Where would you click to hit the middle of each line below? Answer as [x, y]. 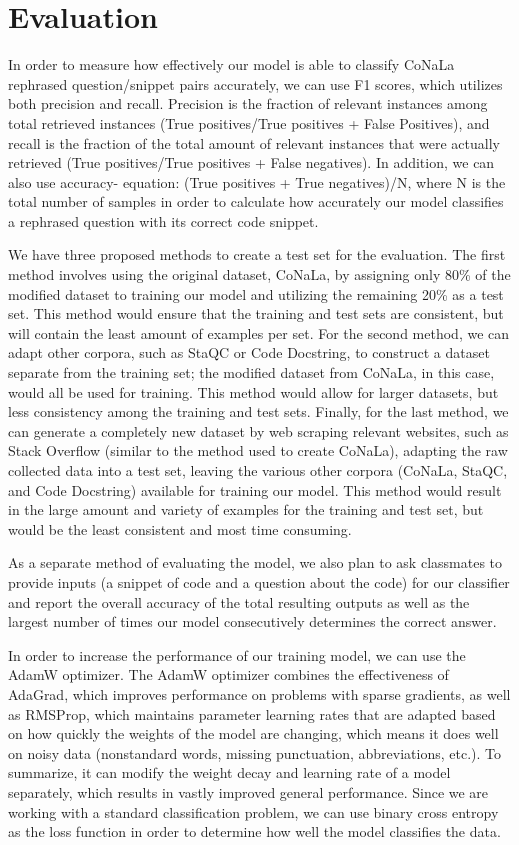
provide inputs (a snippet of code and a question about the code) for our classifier [259, 581]
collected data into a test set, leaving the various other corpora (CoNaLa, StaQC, [258, 470]
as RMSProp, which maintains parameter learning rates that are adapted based [252, 713]
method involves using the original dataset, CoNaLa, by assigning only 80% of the [259, 274]
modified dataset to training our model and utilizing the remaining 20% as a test [256, 293]
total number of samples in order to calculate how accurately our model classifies [256, 201]
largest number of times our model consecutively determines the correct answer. [252, 621]
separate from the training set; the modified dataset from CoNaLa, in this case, [251, 372]
